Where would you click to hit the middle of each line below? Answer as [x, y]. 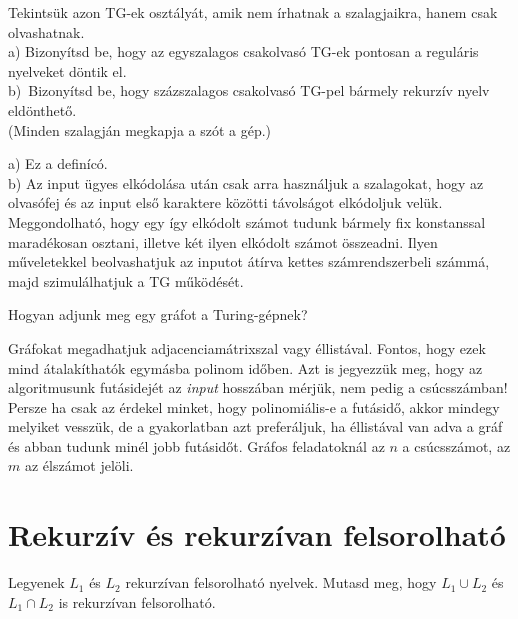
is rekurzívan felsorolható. [137, 601]
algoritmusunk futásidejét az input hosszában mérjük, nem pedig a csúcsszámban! [258, 387]
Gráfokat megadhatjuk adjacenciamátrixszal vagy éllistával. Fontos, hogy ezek [247, 347]
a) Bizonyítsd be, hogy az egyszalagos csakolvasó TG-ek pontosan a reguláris [243, 51]
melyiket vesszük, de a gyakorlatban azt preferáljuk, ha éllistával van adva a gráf [255, 426]
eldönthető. [42, 109]
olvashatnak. [46, 31]
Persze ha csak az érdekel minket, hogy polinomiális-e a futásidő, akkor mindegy [254, 406]
